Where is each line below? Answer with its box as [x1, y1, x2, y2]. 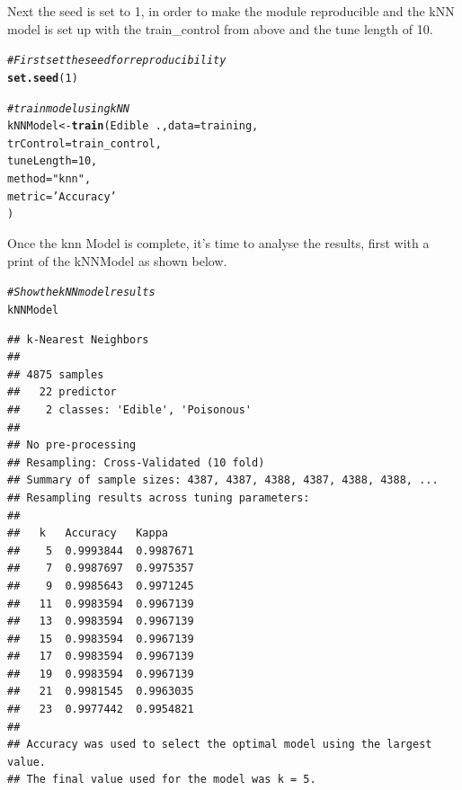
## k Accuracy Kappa [7, 527, 168, 540]
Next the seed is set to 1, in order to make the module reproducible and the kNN [7, 2, 455, 20]
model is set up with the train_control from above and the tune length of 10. [7, 19, 433, 38]
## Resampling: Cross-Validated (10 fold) [7, 456, 265, 469]
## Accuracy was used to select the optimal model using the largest [7, 738, 432, 751]
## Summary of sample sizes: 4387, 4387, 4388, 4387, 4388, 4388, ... [7, 474, 439, 487]
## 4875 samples [7, 368, 104, 381]
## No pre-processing [7, 439, 137, 452]
